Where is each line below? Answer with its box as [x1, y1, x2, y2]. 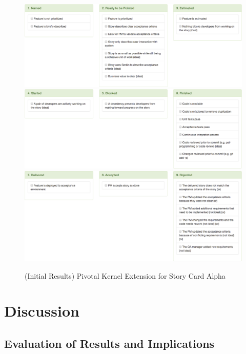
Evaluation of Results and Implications [4, 335, 215, 351]
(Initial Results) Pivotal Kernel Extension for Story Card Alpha [25, 270, 225, 281]
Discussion [4, 300, 79, 321]
